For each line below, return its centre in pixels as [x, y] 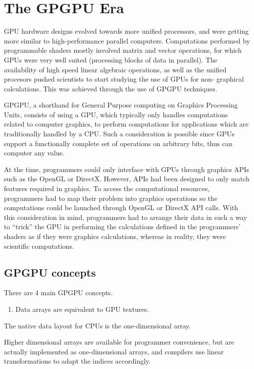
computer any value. [34, 153]
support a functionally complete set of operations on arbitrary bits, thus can [118, 143]
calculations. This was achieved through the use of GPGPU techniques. [111, 88]
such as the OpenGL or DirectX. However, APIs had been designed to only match [127, 179]
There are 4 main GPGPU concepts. [58, 293]
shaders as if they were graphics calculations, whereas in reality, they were [115, 236]
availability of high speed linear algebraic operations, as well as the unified [115, 69]
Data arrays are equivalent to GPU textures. [82, 309]
